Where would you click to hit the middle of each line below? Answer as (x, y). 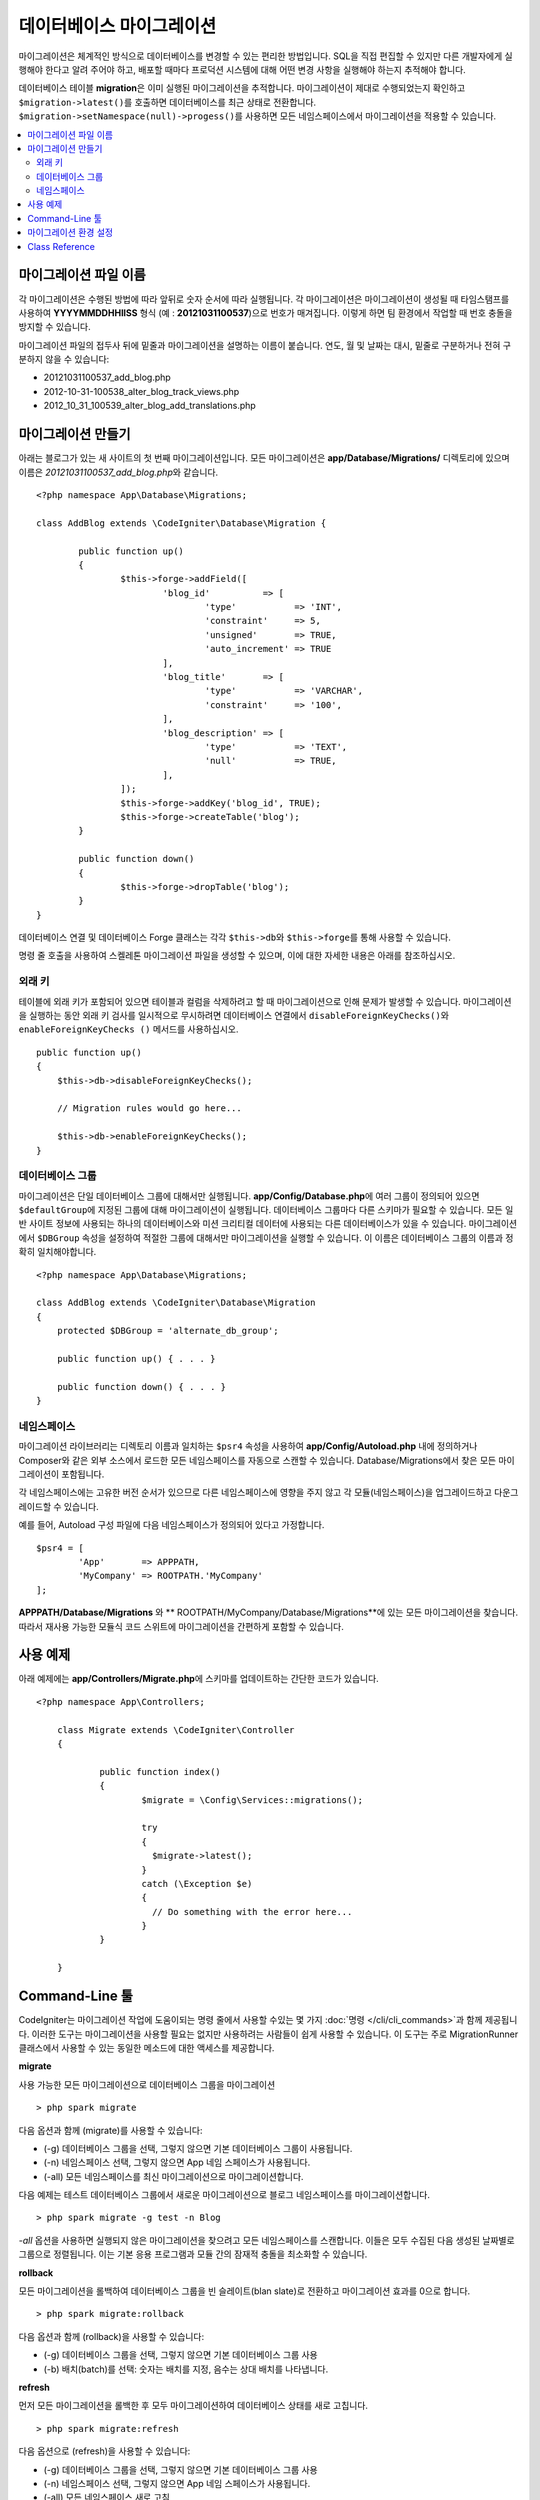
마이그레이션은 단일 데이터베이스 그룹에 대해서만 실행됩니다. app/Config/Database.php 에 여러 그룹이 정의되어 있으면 (249, 1196)
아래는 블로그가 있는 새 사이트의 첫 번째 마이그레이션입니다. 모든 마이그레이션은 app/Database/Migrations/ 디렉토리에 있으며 (264, 458)
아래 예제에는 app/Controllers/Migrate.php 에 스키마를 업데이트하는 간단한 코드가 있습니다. (198, 1679)
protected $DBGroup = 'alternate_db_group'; (167, 1331)
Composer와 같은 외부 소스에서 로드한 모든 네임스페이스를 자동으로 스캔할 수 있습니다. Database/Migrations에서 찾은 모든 (257, 1460)
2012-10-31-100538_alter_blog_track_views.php (141, 391)
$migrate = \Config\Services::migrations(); (252, 1799)
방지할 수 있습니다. (54, 327)
